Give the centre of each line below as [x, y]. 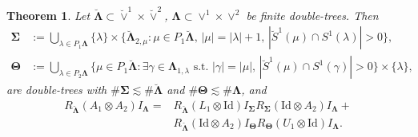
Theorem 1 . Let [48, 15]
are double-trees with [57, 90]
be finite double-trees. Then [312, 15]
